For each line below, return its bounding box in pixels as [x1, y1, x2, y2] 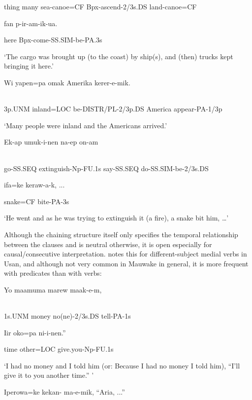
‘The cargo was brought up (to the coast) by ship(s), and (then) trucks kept [4, 51, 233, 61]
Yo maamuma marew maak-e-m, [4, 284, 102, 294]
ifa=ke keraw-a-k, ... [4, 180, 65, 190]
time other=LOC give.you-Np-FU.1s [4, 344, 114, 354]
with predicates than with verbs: [4, 268, 102, 278]
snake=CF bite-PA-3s [4, 196, 69, 206]
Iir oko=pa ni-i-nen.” [4, 327, 66, 337]
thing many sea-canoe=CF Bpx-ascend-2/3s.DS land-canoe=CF [4, 1, 197, 11]
